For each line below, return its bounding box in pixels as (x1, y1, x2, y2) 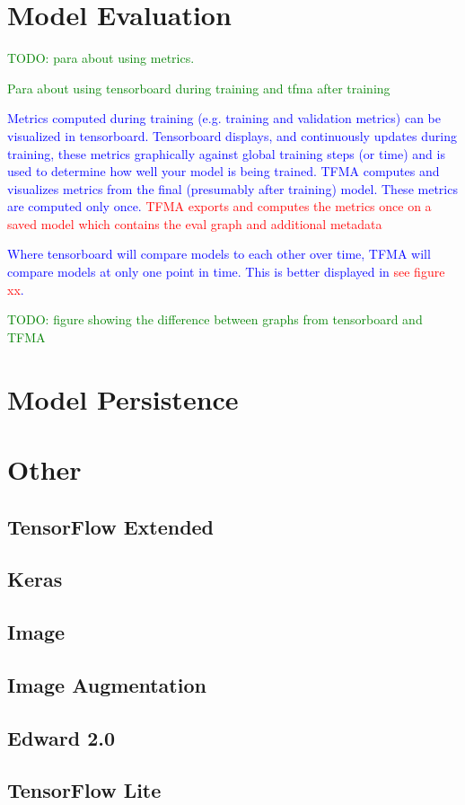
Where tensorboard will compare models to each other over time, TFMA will (7, 244, 431, 263)
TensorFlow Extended (7, 512, 215, 540)
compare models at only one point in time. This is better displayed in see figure (7, 262, 445, 281)
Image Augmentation (7, 670, 206, 698)
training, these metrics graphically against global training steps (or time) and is (7, 144, 445, 163)
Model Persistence (7, 380, 239, 417)
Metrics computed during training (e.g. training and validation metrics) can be (7, 109, 442, 128)
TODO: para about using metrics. (7, 49, 195, 67)
